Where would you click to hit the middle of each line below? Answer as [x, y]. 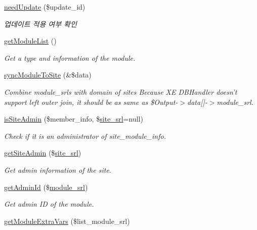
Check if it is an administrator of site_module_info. [85, 136]
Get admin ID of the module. [49, 204]
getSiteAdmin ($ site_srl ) [43, 153]
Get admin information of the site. [58, 169]
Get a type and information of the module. [70, 58]
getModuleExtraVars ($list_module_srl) [67, 221]
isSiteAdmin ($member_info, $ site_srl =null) [74, 119]
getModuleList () [30, 41]
